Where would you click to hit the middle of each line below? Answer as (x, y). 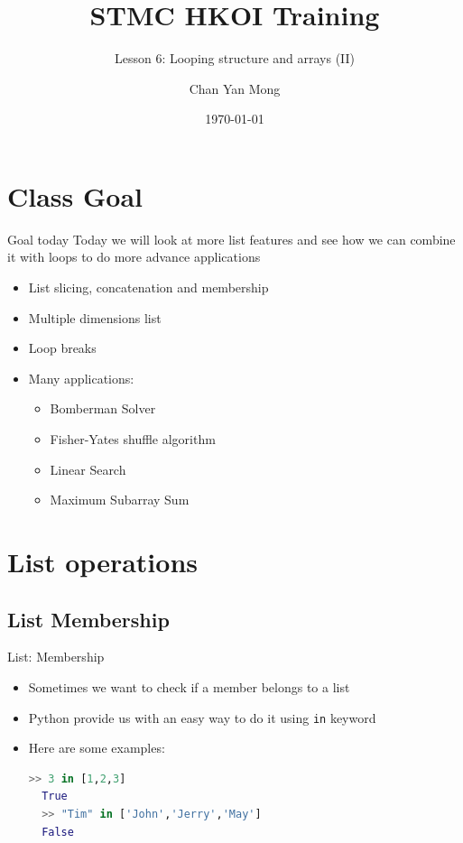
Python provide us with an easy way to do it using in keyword (202, 717)
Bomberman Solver (103, 408)
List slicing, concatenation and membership (148, 287)
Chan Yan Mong (235, 88)
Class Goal (75, 195)
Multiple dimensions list (95, 317)
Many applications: (81, 378)
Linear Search (88, 469)
